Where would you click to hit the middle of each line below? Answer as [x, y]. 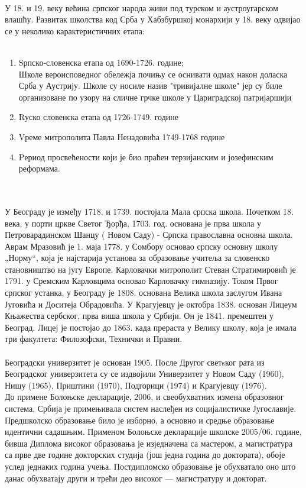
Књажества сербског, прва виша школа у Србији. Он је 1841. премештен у [139, 316]
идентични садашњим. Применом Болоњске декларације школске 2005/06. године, [153, 432]
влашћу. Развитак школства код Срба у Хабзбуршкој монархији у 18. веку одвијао [153, 19]
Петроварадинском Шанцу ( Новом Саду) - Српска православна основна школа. [149, 235]
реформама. [39, 168]
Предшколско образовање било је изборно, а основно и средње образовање [140, 420]
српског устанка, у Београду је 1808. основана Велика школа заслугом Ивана [144, 293]
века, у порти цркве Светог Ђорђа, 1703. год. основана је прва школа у [133, 223]
